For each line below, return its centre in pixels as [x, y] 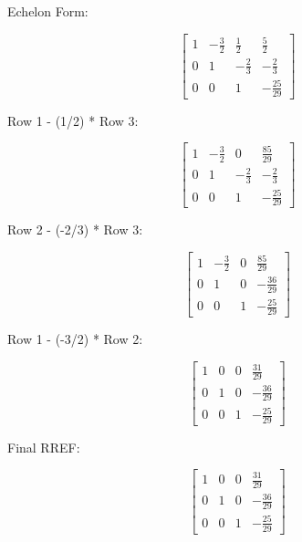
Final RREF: [44, 447]
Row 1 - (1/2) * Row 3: [73, 120]
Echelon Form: [48, 11]
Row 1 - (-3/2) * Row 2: [75, 339]
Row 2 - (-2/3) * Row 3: [75, 229]
